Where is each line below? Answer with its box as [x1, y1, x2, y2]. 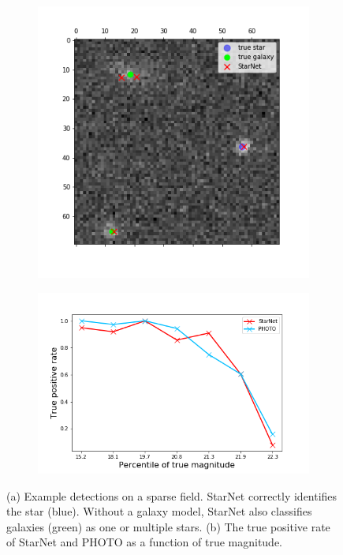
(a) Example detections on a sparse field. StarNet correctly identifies [6, 487, 337, 504]
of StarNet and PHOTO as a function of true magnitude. [6, 534, 282, 550]
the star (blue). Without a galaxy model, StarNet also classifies [6, 503, 312, 519]
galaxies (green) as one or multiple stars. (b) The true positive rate [6, 518, 330, 534]
